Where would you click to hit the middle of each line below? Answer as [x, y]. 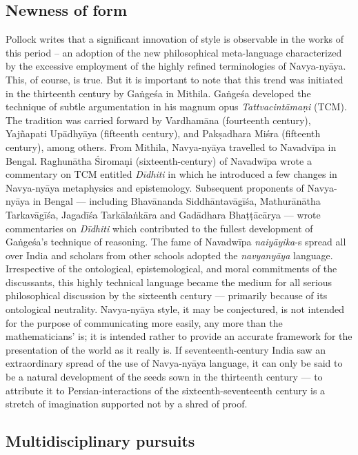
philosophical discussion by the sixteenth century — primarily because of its [167, 295]
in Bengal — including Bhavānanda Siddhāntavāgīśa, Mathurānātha [177, 201]
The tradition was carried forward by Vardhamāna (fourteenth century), [158, 120]
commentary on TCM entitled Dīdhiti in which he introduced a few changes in [171, 174]
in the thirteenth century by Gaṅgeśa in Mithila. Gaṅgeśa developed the [158, 93]
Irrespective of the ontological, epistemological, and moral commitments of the [171, 269]
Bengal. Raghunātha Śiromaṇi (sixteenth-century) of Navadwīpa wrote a [159, 160]
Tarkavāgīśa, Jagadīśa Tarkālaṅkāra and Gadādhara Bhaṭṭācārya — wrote [163, 214]
